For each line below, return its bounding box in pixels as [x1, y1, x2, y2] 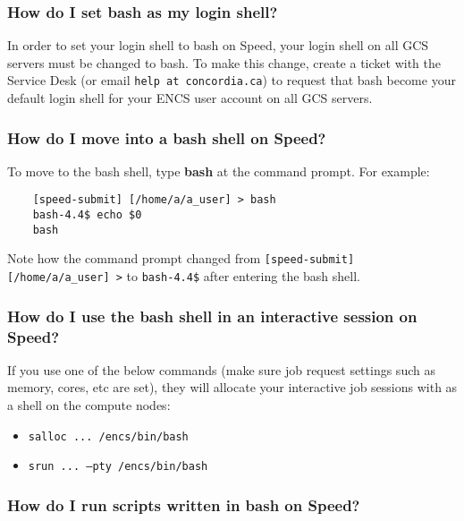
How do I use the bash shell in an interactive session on [7, 304, 418, 327]
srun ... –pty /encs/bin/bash [28, 460, 208, 474]
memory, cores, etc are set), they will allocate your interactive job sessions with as [7, 378, 458, 397]
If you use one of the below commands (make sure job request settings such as [7, 360, 435, 379]
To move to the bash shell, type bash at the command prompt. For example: [7, 161, 430, 180]
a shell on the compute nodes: [7, 396, 171, 414]
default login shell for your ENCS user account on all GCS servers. [7, 89, 373, 107]
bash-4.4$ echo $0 [32, 209, 142, 222]
